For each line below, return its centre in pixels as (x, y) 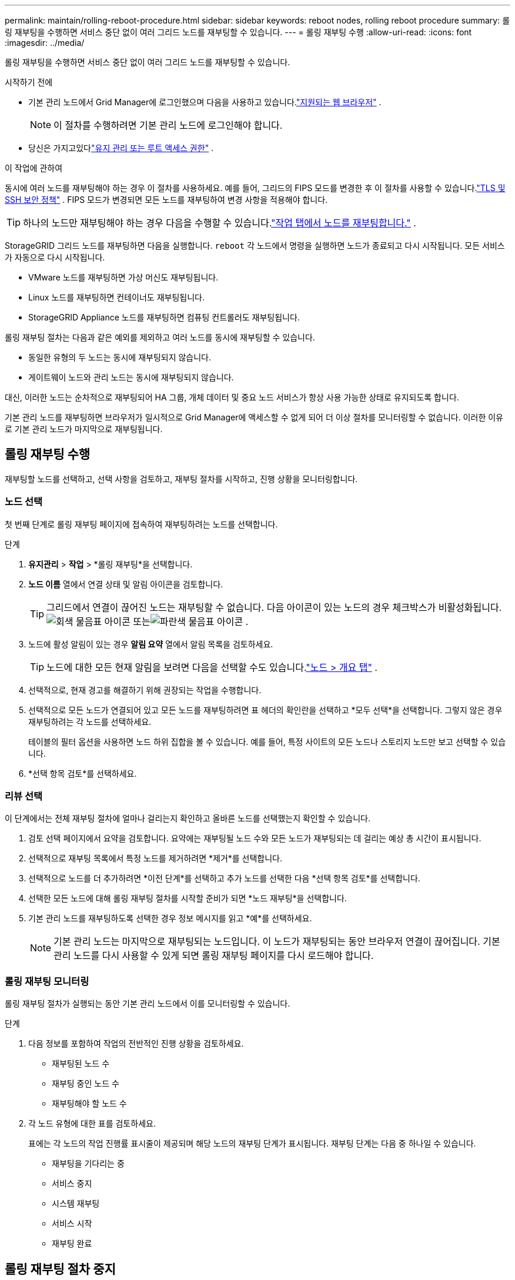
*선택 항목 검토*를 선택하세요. (83, 773)
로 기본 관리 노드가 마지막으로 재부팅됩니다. (84, 429)
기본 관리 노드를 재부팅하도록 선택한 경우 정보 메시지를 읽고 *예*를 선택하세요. (170, 918)
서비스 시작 (72, 1224)
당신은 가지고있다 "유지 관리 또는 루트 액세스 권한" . (121, 148)
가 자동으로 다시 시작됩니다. (55, 257)
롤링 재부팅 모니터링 (47, 981)
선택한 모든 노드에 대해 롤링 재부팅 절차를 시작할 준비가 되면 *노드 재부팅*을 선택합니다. (188, 898)
